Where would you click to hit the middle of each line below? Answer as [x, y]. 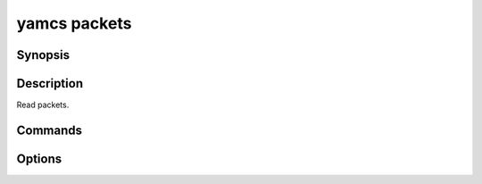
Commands [50, 130]
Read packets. [43, 105]
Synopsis [43, 55]
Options [39, 159]
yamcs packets [74, 23]
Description [50, 84]
